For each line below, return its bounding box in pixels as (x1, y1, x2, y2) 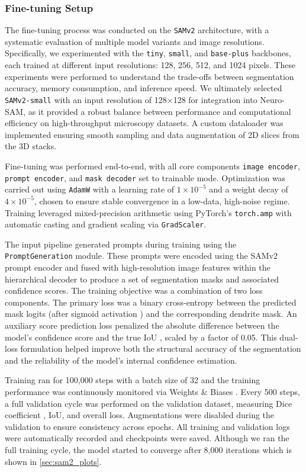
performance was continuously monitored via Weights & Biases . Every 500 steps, (5, 386, 300, 397)
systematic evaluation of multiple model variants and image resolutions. (5, 35, 265, 47)
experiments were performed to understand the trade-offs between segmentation (5, 70, 294, 82)
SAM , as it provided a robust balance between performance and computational (5, 105, 291, 117)
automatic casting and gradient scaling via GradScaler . (5, 218, 207, 230)
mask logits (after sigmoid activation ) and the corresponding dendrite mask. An (5, 307, 297, 320)
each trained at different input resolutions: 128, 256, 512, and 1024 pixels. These (5, 59, 296, 71)
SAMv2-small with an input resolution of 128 (5, 93, 167, 105)
